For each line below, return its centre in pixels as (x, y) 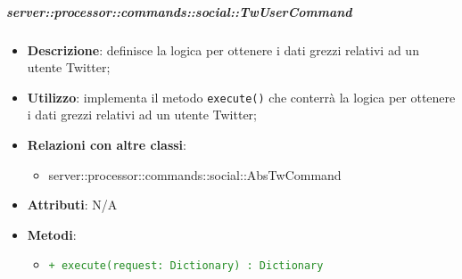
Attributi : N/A (72, 205)
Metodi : (52, 234)
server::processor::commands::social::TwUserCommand (179, 11)
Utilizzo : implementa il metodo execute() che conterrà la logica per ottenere (241, 97)
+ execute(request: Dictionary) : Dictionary (186, 266)
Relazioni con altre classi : (107, 144)
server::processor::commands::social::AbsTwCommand (195, 174)
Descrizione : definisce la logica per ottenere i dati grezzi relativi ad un (223, 49)
